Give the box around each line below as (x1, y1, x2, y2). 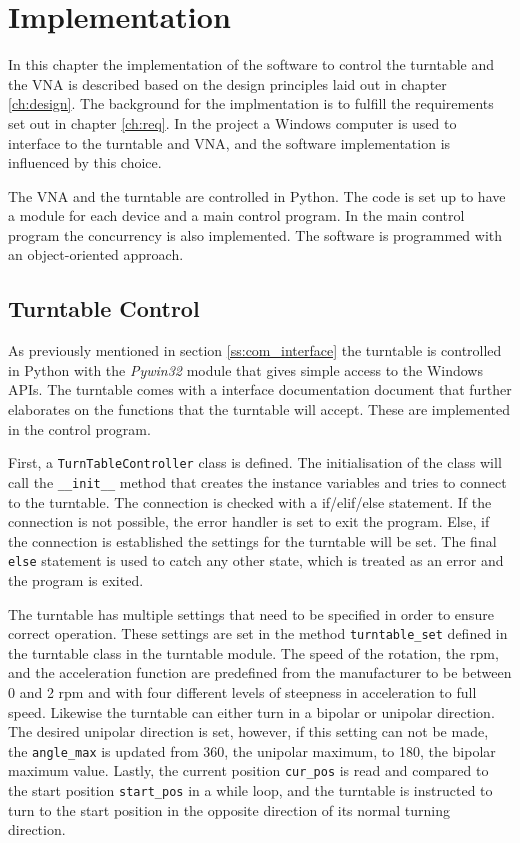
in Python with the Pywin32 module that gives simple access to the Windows (8, 359, 483, 380)
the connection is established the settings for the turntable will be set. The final (8, 530, 497, 551)
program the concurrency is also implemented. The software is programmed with (8, 224, 503, 245)
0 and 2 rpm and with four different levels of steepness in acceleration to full (8, 682, 477, 703)
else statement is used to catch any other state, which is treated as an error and (8, 550, 504, 571)
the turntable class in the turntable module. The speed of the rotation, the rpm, (8, 642, 499, 663)
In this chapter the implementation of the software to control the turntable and (8, 54, 495, 75)
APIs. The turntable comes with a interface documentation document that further (8, 379, 512, 400)
